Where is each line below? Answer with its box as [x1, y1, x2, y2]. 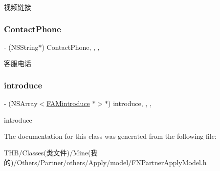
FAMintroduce [46, 98, 90, 108]
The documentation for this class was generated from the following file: [4, 131, 217, 141]
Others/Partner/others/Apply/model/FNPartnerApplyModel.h [17, 157, 207, 167]
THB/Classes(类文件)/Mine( [4, 148, 91, 157]
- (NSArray [4, 98, 38, 108]
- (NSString [4, 42, 39, 52]
